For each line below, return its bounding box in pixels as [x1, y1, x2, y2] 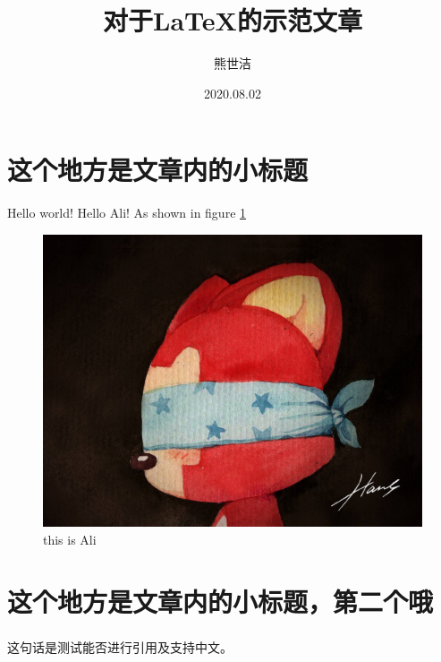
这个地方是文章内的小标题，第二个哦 [7, 582, 434, 619]
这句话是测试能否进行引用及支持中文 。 [7, 638, 233, 657]
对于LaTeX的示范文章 [103, 2, 362, 39]
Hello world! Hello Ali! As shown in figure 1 [7, 203, 247, 222]
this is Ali [43, 529, 97, 548]
